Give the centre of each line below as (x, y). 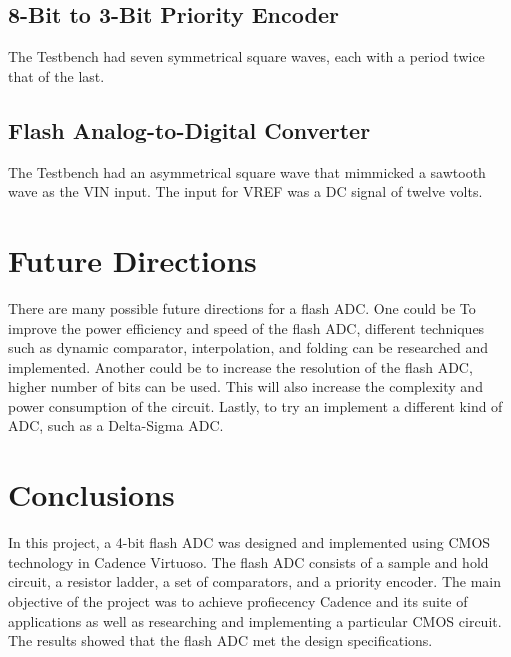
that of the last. (56, 75)
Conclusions (91, 494)
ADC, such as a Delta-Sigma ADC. (116, 425)
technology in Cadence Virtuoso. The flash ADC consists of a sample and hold (248, 561)
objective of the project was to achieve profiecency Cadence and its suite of (238, 600)
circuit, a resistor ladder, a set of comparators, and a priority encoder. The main (254, 581)
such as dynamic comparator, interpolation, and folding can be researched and (248, 347)
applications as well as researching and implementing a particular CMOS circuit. (255, 620)
